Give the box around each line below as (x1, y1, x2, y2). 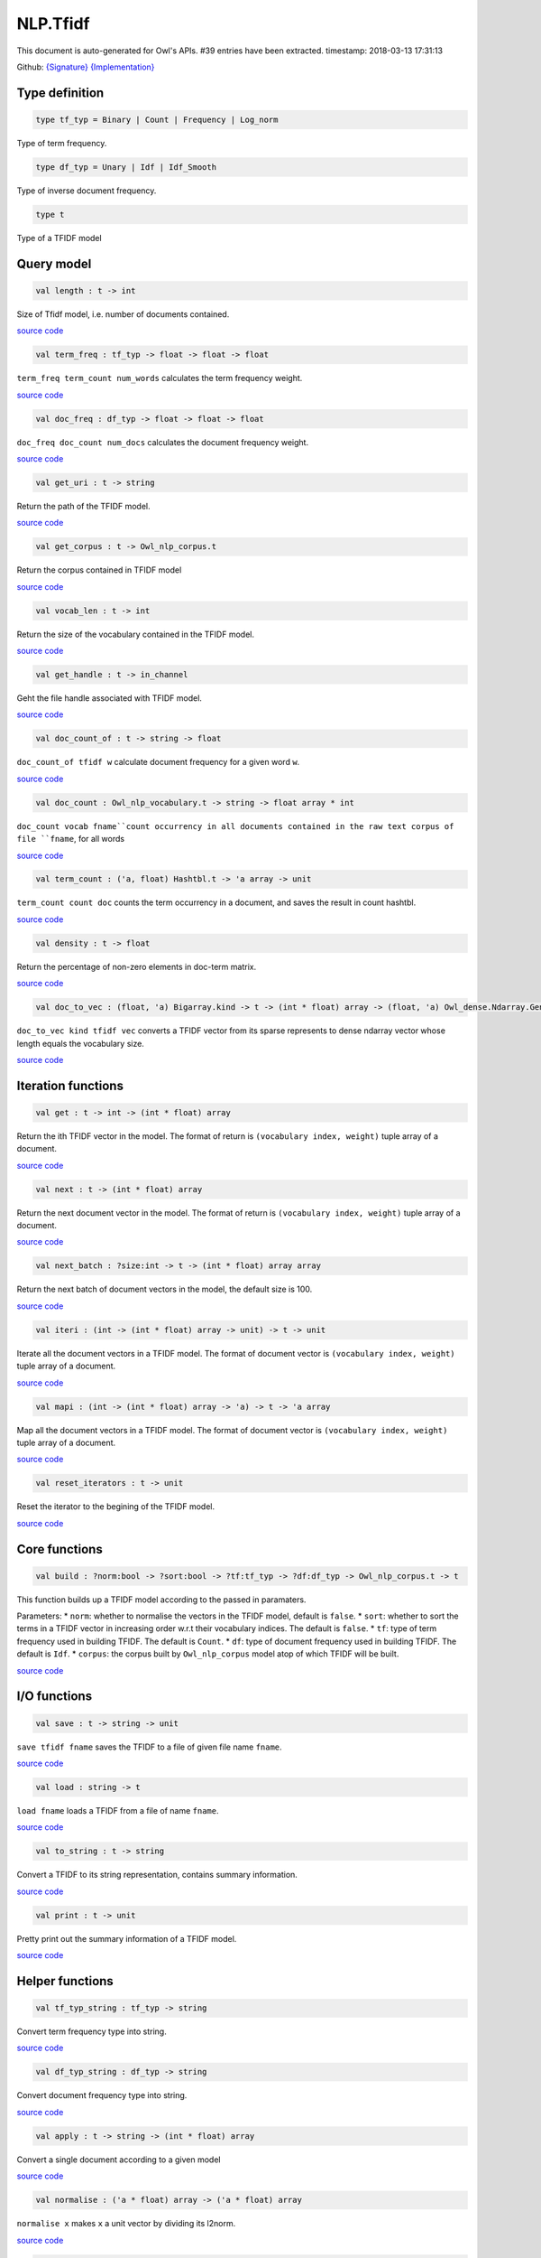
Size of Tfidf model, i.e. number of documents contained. (16, 308, 230, 320)
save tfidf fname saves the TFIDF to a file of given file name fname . (16, 1741, 283, 1752)
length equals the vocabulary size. (16, 1038, 144, 1049)
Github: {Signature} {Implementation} (16, 61, 155, 72)
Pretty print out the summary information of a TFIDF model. (16, 1933, 237, 1944)
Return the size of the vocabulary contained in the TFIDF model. (16, 629, 254, 639)
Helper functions (16, 1973, 115, 1989)
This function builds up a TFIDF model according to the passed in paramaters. (16, 1594, 307, 1605)
